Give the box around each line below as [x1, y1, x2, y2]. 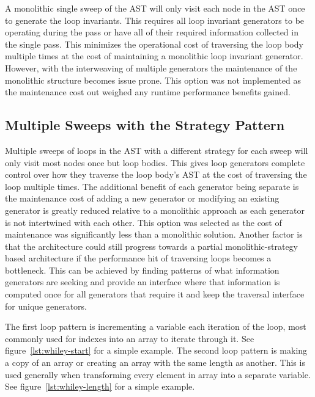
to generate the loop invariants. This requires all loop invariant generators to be [5, 13, 305, 26]
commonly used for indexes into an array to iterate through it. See [5, 332, 254, 344]
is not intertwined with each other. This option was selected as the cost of [5, 216, 282, 228]
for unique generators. [5, 299, 87, 312]
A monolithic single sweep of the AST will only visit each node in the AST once [5, 2, 305, 14]
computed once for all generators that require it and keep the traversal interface [5, 288, 305, 300]
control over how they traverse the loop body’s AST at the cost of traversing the [5, 168, 307, 181]
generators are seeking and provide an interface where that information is [5, 275, 280, 288]
